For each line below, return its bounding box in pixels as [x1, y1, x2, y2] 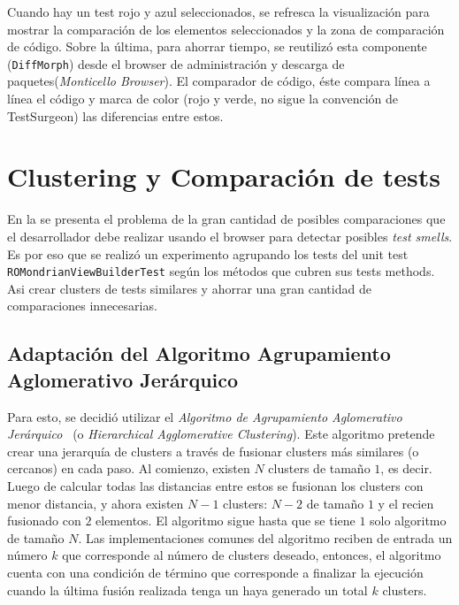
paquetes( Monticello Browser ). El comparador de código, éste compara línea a [7, 72, 431, 90]
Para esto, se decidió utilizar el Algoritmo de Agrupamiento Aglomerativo [7, 407, 402, 425]
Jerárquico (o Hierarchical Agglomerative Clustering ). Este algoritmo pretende [7, 425, 435, 443]
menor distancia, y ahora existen [7, 494, 184, 512]
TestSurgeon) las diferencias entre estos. [7, 106, 224, 125]
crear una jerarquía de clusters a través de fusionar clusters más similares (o [7, 441, 419, 460]
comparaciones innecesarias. [7, 296, 157, 315]
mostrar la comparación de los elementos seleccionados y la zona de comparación [7, 19, 445, 38]
